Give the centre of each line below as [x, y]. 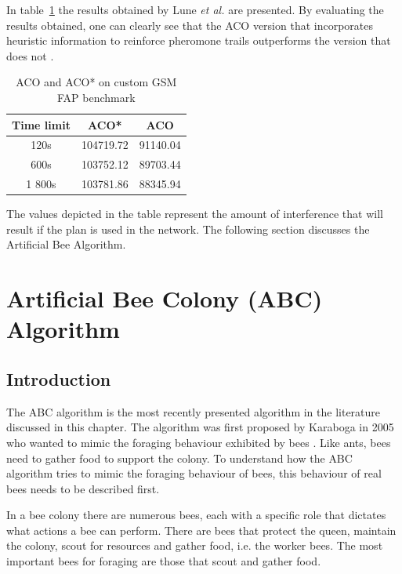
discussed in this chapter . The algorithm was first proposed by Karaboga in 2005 [200, 427]
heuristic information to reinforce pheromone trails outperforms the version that [199, 40]
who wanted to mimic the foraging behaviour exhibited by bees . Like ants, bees [199, 442]
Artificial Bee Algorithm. [66, 244]
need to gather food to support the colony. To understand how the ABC [179, 458]
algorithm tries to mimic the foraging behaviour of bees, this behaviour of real [194, 473]
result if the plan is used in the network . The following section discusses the [188, 229]
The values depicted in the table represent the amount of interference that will [195, 214]
